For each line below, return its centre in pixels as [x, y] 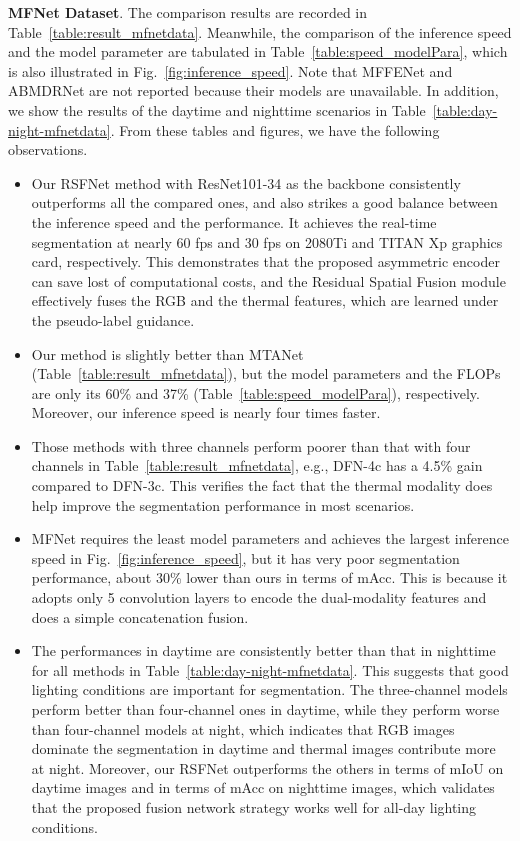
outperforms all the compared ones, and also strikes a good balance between [264, 202]
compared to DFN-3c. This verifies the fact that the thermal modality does [262, 485]
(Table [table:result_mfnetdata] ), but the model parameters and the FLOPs [266, 373]
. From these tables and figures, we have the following [275, 129]
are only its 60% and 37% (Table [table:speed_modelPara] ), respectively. [255, 392]
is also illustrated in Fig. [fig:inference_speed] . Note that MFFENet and [230, 70]
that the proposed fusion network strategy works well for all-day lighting [254, 806]
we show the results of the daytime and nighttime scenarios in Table [217, 109]
